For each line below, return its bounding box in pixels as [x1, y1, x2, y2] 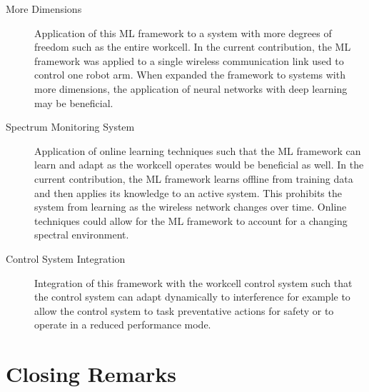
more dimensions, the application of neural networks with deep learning [34, 81, 348, 96]
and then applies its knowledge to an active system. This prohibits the [34, 185, 342, 200]
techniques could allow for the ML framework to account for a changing [34, 213, 348, 228]
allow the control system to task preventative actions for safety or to [34, 303, 334, 318]
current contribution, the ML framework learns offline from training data [34, 171, 353, 186]
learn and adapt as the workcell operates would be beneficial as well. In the [34, 157, 364, 172]
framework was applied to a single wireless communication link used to [34, 53, 344, 68]
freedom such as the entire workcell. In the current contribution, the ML [34, 39, 351, 54]
